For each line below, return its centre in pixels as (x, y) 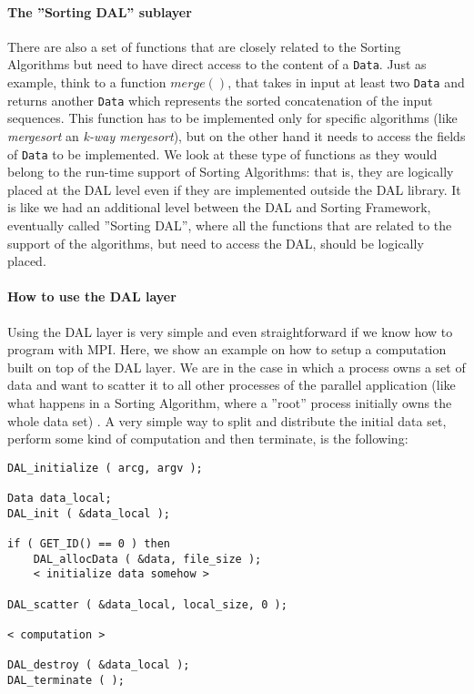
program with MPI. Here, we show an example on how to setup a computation (227, 349)
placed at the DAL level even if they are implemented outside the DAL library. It (234, 189)
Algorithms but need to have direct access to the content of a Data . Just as (217, 64)
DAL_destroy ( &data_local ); (99, 665)
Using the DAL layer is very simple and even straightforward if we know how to (230, 331)
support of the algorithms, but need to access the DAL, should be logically (216, 243)
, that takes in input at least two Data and (346, 82)
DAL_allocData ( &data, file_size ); (147, 559)
